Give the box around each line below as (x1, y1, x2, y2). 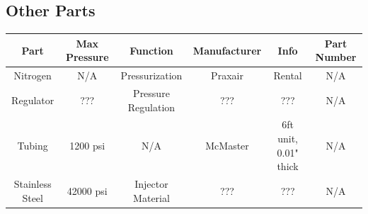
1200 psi (69, 137, 105, 152)
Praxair (211, 68, 243, 83)
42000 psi (67, 183, 108, 198)
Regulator (11, 92, 54, 107)
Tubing (17, 137, 48, 152)
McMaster (205, 137, 249, 152)
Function (130, 43, 173, 57)
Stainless (13, 176, 52, 191)
